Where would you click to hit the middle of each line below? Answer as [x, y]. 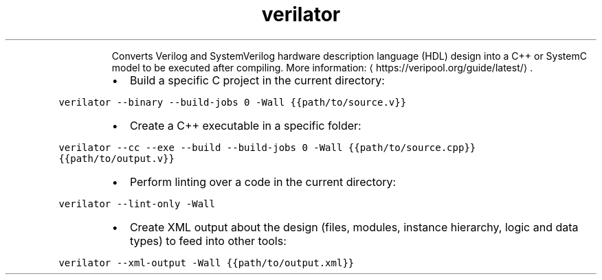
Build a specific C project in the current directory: [257, 80]
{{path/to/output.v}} [116, 158]
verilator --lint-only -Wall [137, 203]
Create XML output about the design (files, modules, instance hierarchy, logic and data [354, 227]
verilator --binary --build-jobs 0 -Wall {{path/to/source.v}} [233, 102]
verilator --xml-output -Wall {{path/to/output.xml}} [207, 262]
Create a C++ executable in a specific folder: [245, 125]
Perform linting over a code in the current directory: [263, 182]
